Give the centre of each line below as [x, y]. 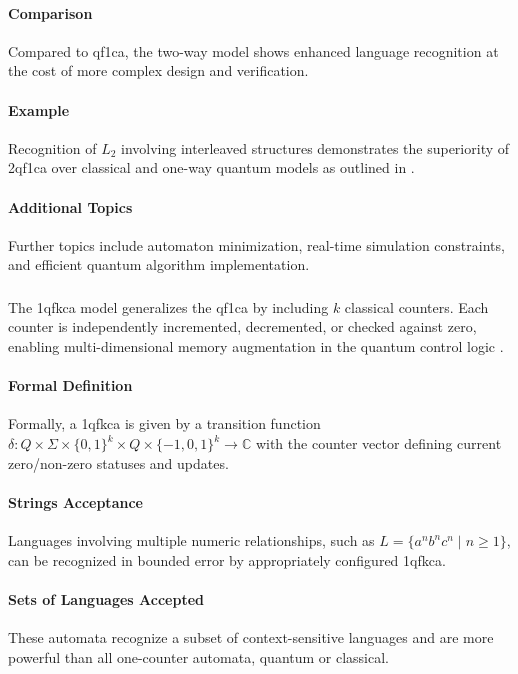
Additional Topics [70, 206]
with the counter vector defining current [378, 443]
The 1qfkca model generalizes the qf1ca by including [168, 306]
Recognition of [52, 147]
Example [39, 109]
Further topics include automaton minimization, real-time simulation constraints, [256, 244]
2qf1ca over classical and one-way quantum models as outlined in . [211, 167]
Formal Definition [70, 385]
